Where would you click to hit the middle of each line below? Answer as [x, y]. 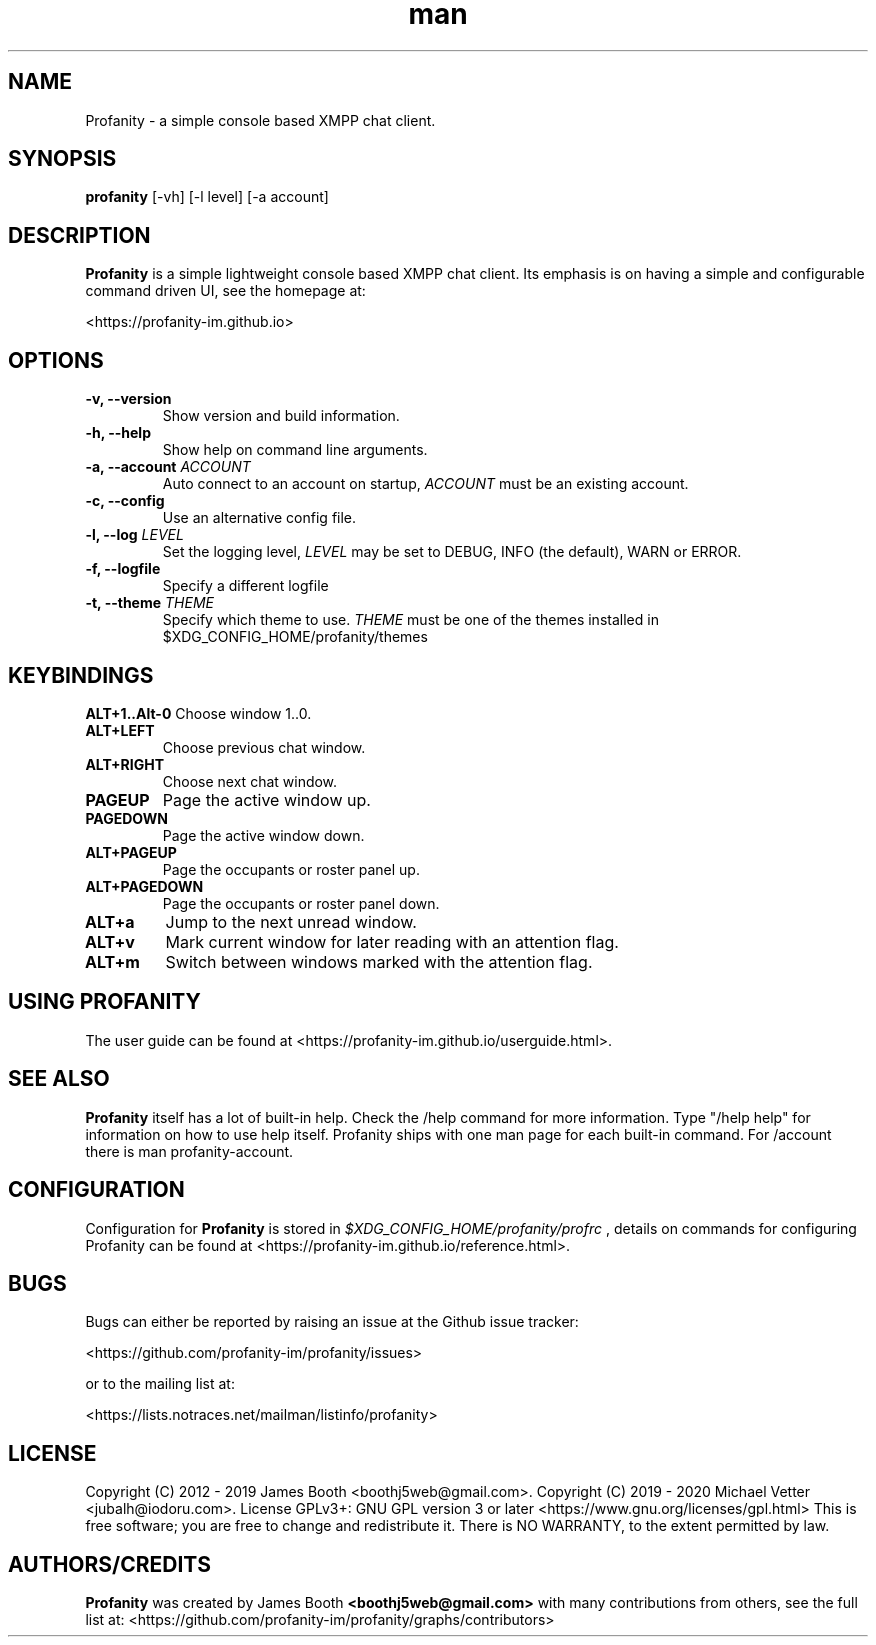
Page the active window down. [263, 835]
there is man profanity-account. [189, 1151]
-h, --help [118, 433]
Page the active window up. [266, 799]
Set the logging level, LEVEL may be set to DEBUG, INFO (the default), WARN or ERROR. [452, 552]
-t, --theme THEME [149, 603]
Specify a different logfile [245, 586]
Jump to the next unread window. [291, 921]
